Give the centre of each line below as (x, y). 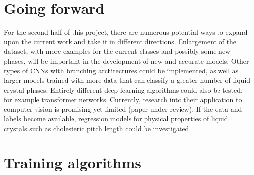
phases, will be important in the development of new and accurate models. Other (127, 60)
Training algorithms (73, 162)
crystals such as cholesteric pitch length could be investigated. (98, 128)
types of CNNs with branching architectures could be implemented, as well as (121, 70)
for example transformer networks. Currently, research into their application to (123, 99)
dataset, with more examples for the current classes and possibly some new (117, 51)
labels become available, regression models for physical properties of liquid (116, 119)
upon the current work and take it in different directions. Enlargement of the (120, 41)
